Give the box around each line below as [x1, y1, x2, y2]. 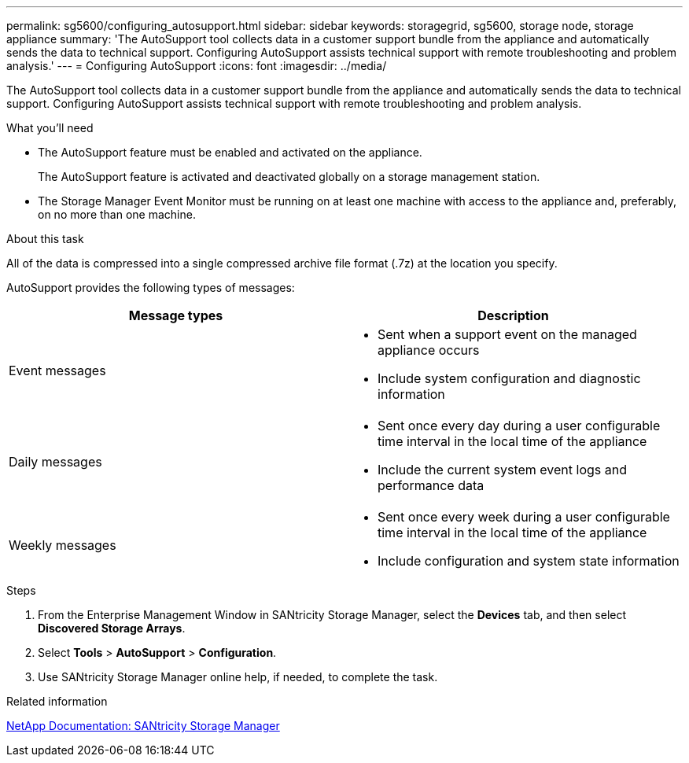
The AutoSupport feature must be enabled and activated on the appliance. [38, 146, 422, 159]
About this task [6, 232, 84, 245]
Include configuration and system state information [378, 553, 680, 569]
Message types [128, 308, 223, 323]
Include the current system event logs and [378, 462, 627, 477]
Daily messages [9, 454, 102, 470]
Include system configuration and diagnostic [378, 370, 641, 386]
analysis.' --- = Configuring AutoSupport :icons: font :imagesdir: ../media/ [6, 59, 387, 72]
